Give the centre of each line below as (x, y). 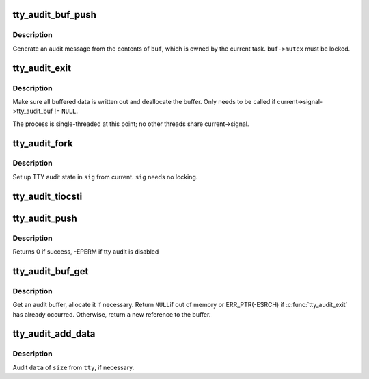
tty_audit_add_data (54, 334)
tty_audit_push (45, 218)
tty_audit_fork (43, 143)
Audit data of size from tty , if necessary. (73, 367)
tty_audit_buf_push (55, 15)
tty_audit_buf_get (51, 271)
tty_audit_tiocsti (47, 196)
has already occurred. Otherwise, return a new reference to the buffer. (112, 314)
